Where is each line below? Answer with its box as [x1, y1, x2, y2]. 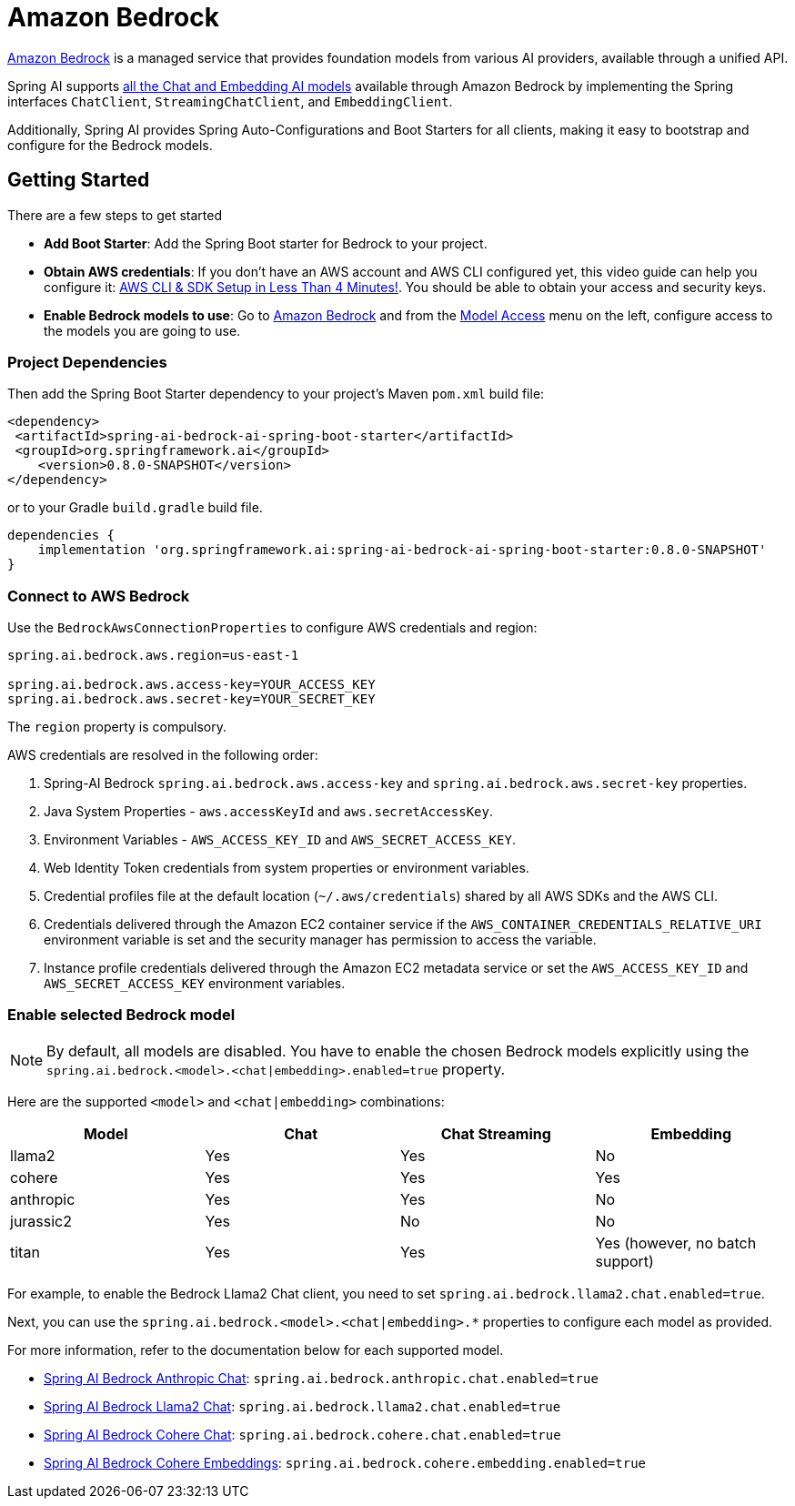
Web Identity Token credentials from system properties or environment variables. [44, 860, 529, 876]
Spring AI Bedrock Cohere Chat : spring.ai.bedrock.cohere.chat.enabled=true [44, 1426, 561, 1442]
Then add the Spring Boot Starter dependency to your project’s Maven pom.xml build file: [7, 386, 545, 402]
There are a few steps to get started [7, 207, 222, 223]
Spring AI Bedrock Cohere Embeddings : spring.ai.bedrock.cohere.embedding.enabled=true [44, 1454, 646, 1471]
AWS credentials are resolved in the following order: [7, 747, 318, 763]
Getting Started [7, 168, 150, 192]
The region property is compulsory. [7, 719, 226, 735]
